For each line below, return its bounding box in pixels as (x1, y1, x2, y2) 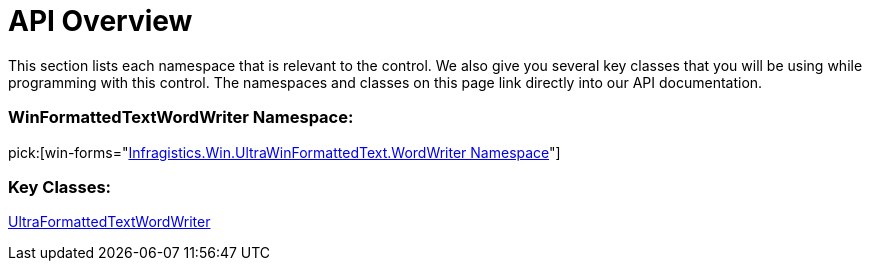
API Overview (8, 4, 193, 38)
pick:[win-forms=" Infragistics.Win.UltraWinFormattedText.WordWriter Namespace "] (8, 143, 561, 161)
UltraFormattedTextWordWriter (8, 213, 211, 231)
